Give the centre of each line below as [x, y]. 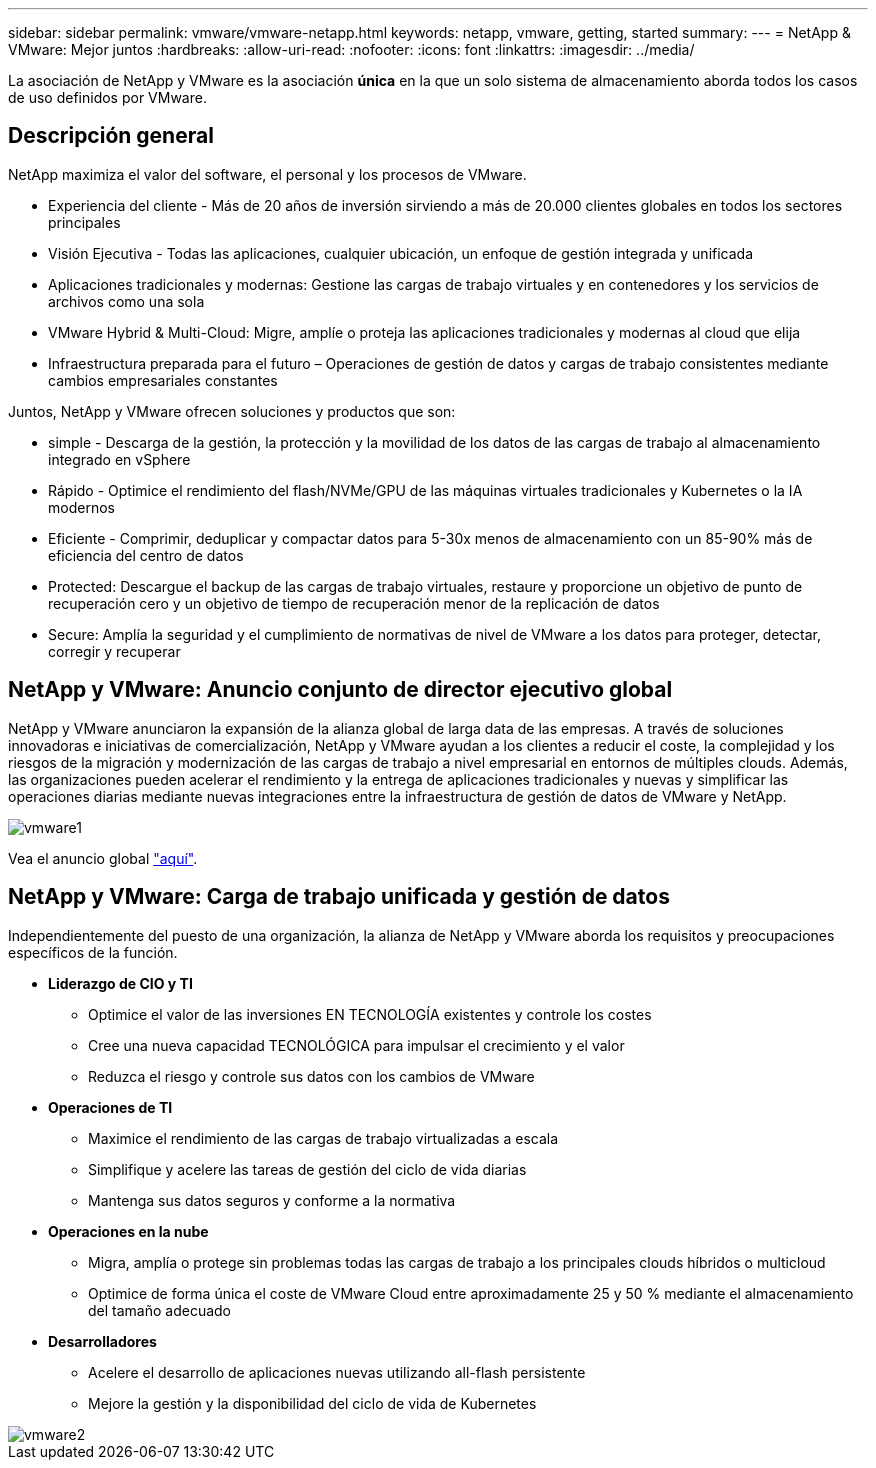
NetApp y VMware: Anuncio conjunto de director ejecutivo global [340, 690]
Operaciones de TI [110, 1107]
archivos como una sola [126, 301]
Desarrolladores [102, 1341]
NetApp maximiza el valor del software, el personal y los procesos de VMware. [267, 174]
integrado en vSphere [119, 459]
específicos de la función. [93, 952]
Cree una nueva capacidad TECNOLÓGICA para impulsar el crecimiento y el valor [356, 1045]
